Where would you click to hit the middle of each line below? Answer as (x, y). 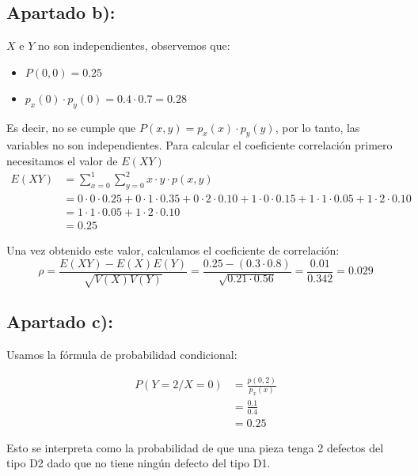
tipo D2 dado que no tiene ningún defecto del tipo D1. (139, 463)
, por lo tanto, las (317, 127)
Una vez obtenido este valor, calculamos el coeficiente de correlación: (173, 250)
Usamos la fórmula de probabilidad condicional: (122, 355)
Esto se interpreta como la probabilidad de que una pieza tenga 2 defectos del (195, 447)
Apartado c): (60, 321)
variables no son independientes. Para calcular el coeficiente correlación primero (199, 145)
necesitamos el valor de (62, 160)
